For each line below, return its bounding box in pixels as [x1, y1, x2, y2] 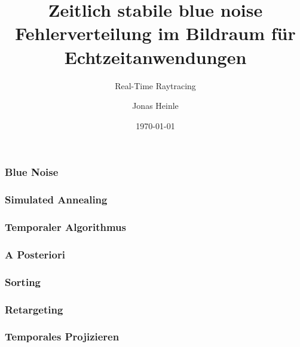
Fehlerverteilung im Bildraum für [15, 21, 296, 45]
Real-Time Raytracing [115, 79, 196, 92]
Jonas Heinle [132, 99, 179, 112]
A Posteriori [5, 246, 65, 261]
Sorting [5, 274, 41, 289]
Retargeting [5, 302, 63, 316]
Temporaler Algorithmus [5, 219, 126, 234]
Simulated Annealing [5, 192, 108, 207]
